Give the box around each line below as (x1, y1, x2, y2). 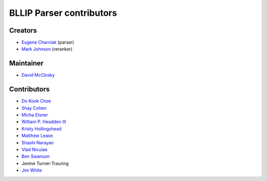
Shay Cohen (21, 105, 47, 111)
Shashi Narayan (21, 139, 54, 145)
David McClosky (21, 72, 55, 78)
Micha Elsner (21, 112, 48, 118)
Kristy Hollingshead (21, 126, 62, 132)
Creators (9, 26, 37, 35)
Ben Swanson (21, 153, 50, 159)
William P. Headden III (21, 119, 66, 125)
